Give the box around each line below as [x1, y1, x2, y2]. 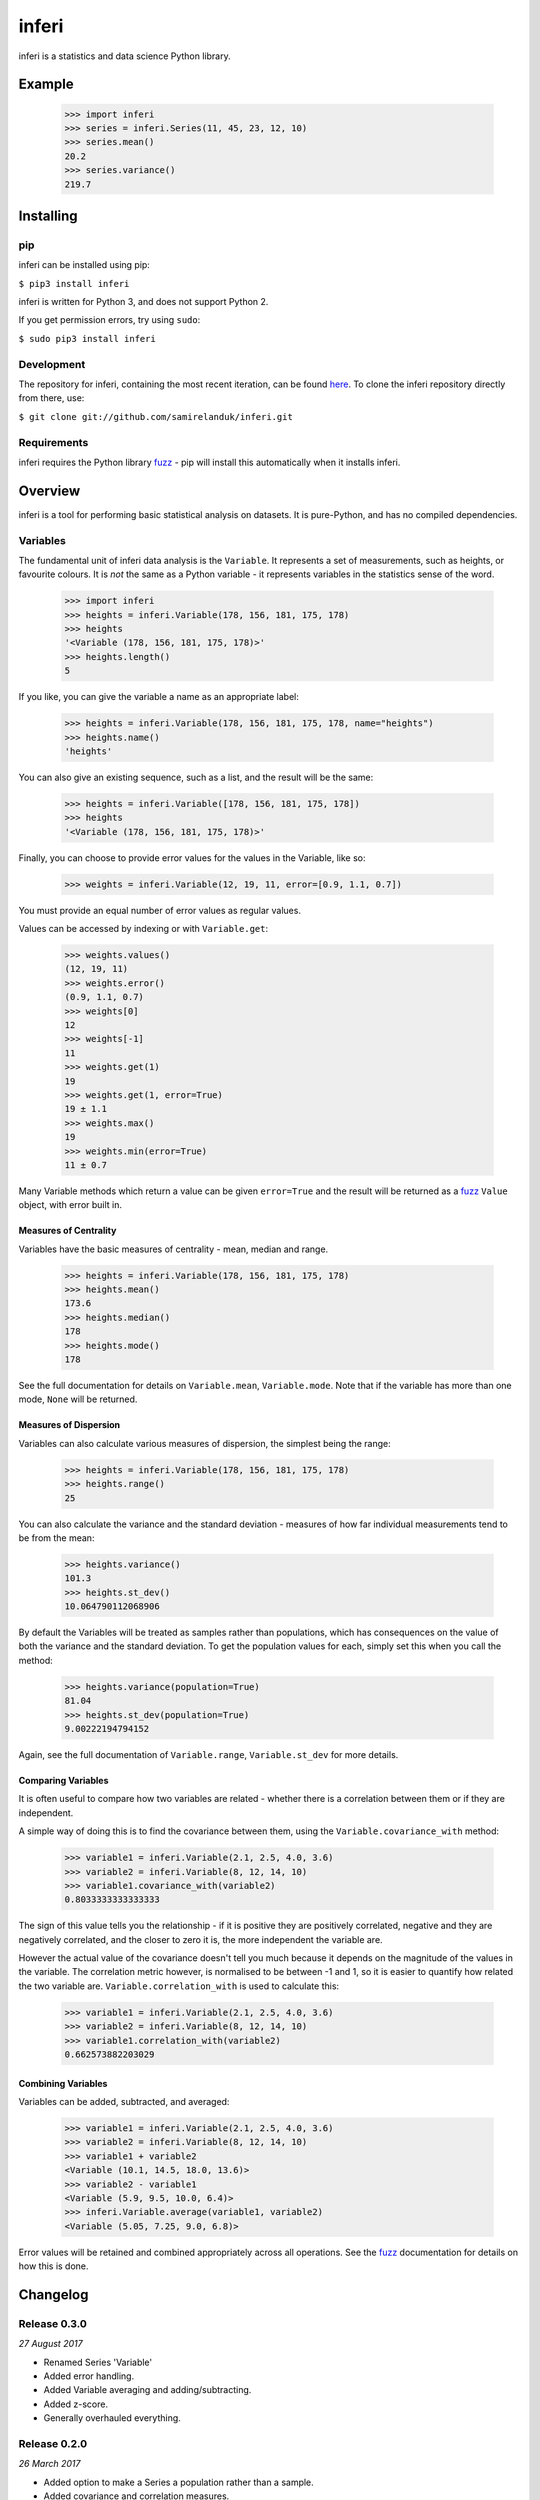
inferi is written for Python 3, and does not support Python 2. [18, 296, 269, 308]
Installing [18, 207, 79, 224]
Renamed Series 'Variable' [43, 2356, 153, 2368]
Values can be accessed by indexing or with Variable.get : [18, 923, 269, 935]
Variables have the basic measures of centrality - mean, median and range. [18, 1243, 329, 1255]
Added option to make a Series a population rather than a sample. [43, 2476, 314, 2488]
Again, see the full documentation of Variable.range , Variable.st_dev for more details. [18, 1749, 399, 1760]
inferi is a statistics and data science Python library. [18, 50, 231, 62]
